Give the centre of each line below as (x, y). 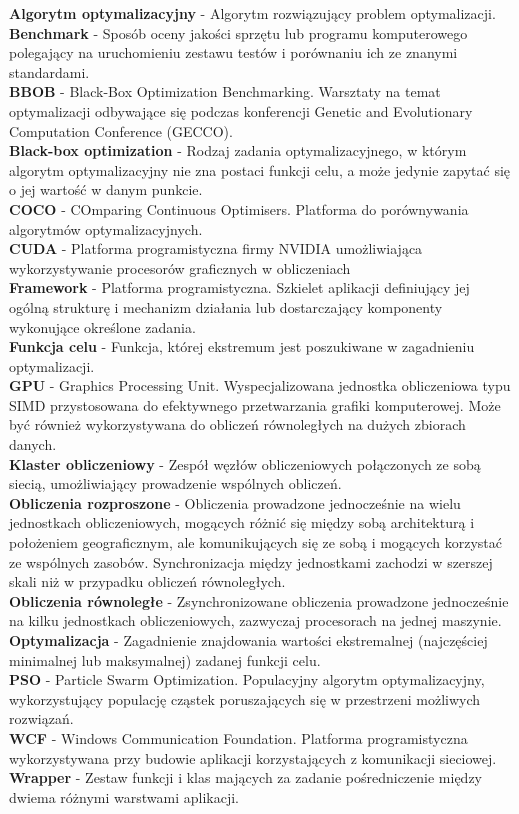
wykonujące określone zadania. (102, 326)
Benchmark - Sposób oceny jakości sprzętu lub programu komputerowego (238, 32)
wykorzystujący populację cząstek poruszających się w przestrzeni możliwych (245, 698)
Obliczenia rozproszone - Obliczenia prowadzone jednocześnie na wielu (235, 502)
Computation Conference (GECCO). (121, 130)
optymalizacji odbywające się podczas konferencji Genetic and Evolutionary (241, 110)
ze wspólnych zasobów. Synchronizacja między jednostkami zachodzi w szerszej (251, 561)
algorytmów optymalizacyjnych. (106, 228)
